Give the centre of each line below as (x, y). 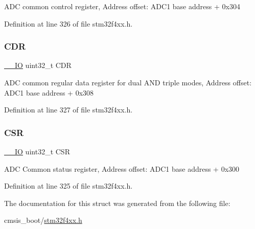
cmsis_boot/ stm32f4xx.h (43, 220)
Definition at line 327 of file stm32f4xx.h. (68, 110)
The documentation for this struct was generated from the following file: (117, 203)
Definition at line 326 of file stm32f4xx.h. (68, 23)
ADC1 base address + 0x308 (49, 92)
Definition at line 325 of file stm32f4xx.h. (68, 186)
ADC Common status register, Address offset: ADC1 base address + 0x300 (122, 168)
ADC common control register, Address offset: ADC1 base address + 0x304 (122, 6)
